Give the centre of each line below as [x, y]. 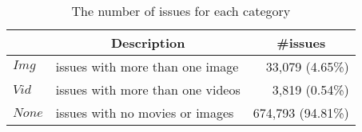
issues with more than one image [147, 66]
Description [148, 43]
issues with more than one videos [148, 89]
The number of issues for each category [181, 11]
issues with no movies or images [145, 113]
